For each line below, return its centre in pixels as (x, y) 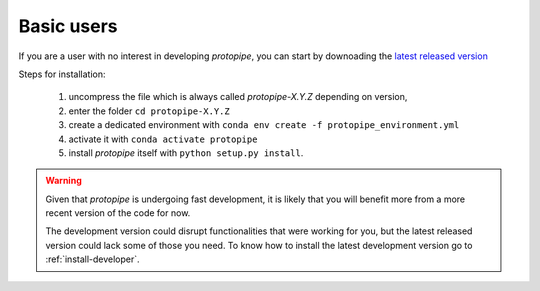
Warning (63, 181)
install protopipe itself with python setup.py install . (186, 152)
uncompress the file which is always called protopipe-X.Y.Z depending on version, (238, 97)
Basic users (68, 26)
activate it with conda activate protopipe (163, 139)
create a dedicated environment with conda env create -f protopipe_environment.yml (264, 125)
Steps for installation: (62, 74)
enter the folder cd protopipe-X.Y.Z (149, 111)
